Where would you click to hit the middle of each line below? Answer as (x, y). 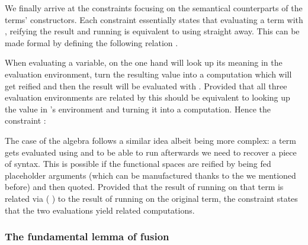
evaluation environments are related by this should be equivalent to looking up (147, 97)
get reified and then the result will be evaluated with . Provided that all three (146, 86)
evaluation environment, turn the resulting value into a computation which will (148, 74)
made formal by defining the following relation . (92, 42)
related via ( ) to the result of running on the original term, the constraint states (151, 198)
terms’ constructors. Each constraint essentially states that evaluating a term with (154, 19)
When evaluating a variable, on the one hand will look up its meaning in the (144, 62)
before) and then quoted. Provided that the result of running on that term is (144, 187)
